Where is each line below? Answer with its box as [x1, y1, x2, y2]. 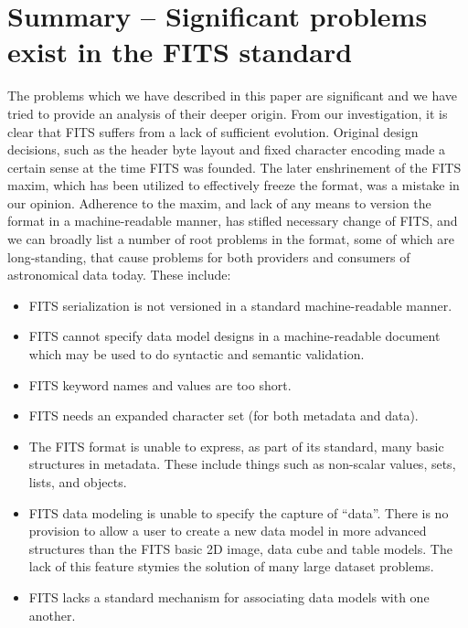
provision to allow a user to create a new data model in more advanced [28, 521, 427, 540]
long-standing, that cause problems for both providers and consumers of [7, 247, 410, 266]
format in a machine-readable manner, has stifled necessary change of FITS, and [7, 211, 458, 230]
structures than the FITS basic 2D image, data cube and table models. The [28, 538, 452, 558]
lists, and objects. [28, 473, 127, 491]
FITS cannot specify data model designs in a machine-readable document [28, 326, 441, 346]
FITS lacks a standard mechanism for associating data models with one [28, 587, 430, 606]
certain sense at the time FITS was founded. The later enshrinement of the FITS [7, 157, 462, 176]
